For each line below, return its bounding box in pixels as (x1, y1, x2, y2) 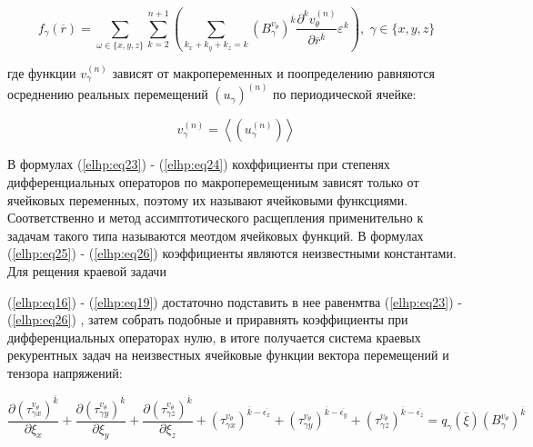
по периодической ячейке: (273, 84, 417, 104)
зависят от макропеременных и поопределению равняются (112, 63, 435, 82)
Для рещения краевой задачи (7, 261, 166, 280)
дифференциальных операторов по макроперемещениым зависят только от (7, 173, 419, 192)
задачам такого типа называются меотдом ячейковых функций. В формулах (7, 225, 424, 244)
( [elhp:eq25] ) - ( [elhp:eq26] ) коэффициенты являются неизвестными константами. (7, 243, 457, 263)
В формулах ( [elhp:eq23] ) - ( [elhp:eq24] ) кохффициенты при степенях (7, 154, 390, 174)
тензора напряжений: (7, 363, 123, 382)
